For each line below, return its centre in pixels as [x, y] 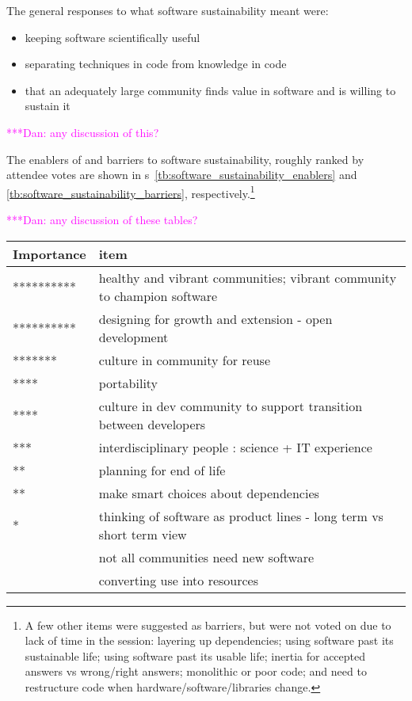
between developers [152, 424]
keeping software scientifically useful [113, 37]
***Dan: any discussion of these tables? [102, 219]
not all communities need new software [206, 557]
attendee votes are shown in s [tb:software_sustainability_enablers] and [182, 175]
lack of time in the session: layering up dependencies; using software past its [209, 640]
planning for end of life [162, 470]
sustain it [48, 106]
